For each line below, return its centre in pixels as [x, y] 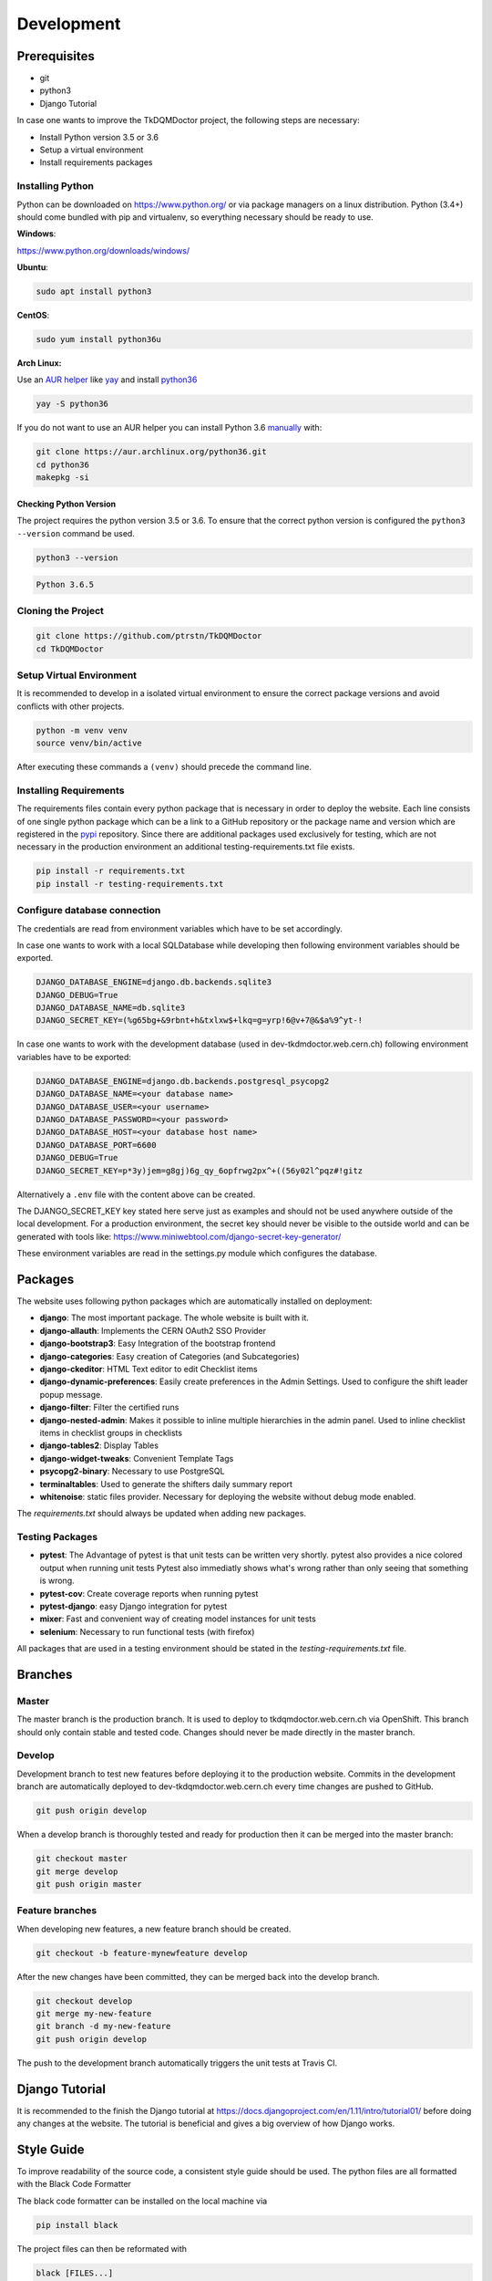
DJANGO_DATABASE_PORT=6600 [96, 1145]
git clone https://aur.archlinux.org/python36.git [152, 452]
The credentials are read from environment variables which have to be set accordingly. [180, 928]
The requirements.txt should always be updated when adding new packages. [162, 1514]
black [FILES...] [75, 2273]
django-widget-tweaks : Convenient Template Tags [137, 1458]
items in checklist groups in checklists [111, 1432]
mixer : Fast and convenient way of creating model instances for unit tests [178, 1619]
